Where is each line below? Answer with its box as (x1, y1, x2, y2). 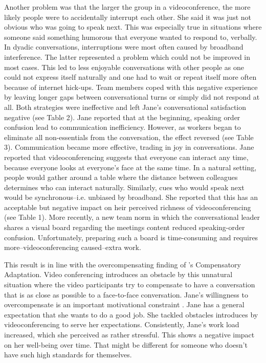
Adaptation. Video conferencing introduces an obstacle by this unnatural (4, 269, 233, 280)
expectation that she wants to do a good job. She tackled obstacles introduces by (4, 309, 258, 320)
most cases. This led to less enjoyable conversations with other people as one (4, 61, 244, 72)
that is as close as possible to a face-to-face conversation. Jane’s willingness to (4, 289, 248, 300)
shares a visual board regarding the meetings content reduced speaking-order (4, 222, 245, 233)
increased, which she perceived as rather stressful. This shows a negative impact (4, 329, 255, 339)
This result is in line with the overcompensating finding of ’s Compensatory (4, 259, 241, 269)
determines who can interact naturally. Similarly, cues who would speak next (4, 181, 245, 192)
